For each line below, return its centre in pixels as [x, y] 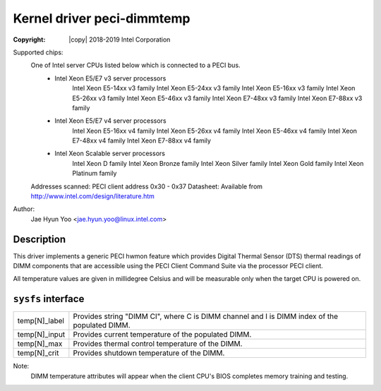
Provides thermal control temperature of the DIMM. [158, 344]
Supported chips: [38, 52]
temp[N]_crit [38, 353]
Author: [24, 209]
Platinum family [95, 174]
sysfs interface [49, 299]
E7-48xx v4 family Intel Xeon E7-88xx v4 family [142, 140]
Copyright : [29, 40]
